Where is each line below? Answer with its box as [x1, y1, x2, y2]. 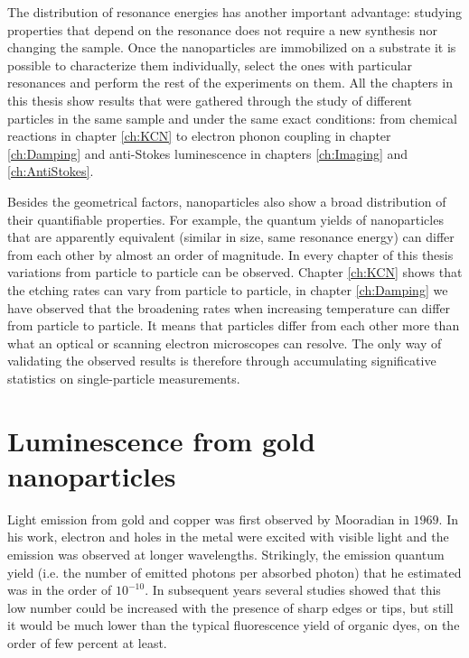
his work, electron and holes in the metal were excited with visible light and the [7, 527, 449, 546]
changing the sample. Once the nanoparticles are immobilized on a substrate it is [7, 38, 456, 57]
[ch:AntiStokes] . [7, 162, 94, 181]
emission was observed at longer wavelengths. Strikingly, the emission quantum [7, 544, 445, 563]
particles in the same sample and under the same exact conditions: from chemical [7, 108, 457, 127]
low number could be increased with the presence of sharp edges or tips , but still [7, 598, 454, 616]
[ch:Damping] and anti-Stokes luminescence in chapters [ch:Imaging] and [7, 144, 408, 162]
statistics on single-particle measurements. [7, 368, 240, 387]
